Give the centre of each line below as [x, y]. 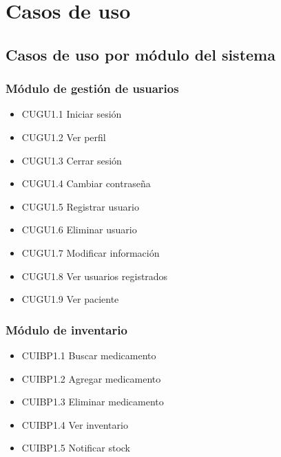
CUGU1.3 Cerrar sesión [72, 160]
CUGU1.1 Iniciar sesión [72, 114]
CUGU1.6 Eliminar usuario [79, 230]
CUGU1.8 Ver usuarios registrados [95, 276]
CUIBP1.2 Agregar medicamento [91, 378]
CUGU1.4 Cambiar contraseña [86, 183]
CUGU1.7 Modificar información [91, 252]
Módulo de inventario [66, 329]
